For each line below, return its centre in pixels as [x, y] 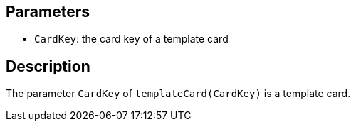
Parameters [48, 12]
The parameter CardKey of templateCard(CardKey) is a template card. [178, 94]
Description [48, 66]
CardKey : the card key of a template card [131, 39]
